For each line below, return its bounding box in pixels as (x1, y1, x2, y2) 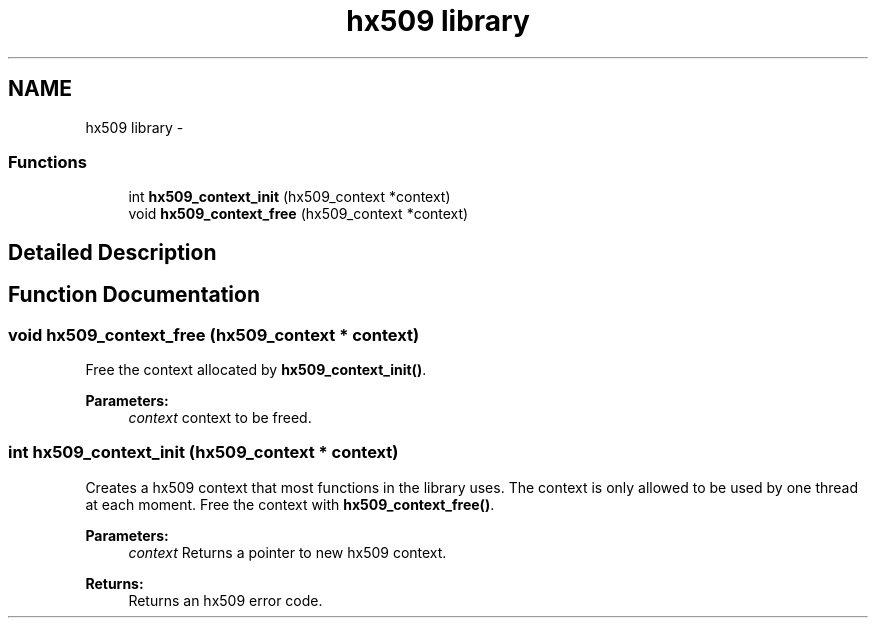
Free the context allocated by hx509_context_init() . (85, 360, 427, 378)
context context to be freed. (128, 408, 312, 426)
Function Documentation (8, 282, 260, 308)
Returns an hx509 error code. (128, 591, 323, 609)
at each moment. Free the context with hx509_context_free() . (85, 495, 495, 513)
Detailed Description (8, 239, 217, 265)
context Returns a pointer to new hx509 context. (128, 543, 447, 561)
